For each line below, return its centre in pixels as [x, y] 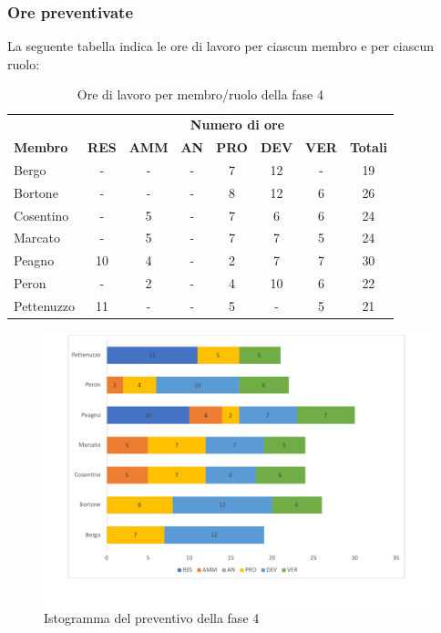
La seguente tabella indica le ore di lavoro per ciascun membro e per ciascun [221, 46]
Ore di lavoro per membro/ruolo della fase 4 [200, 94]
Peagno [34, 260]
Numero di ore [237, 125]
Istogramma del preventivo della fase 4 [152, 618]
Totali [368, 147]
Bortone [36, 192]
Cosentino [41, 215]
